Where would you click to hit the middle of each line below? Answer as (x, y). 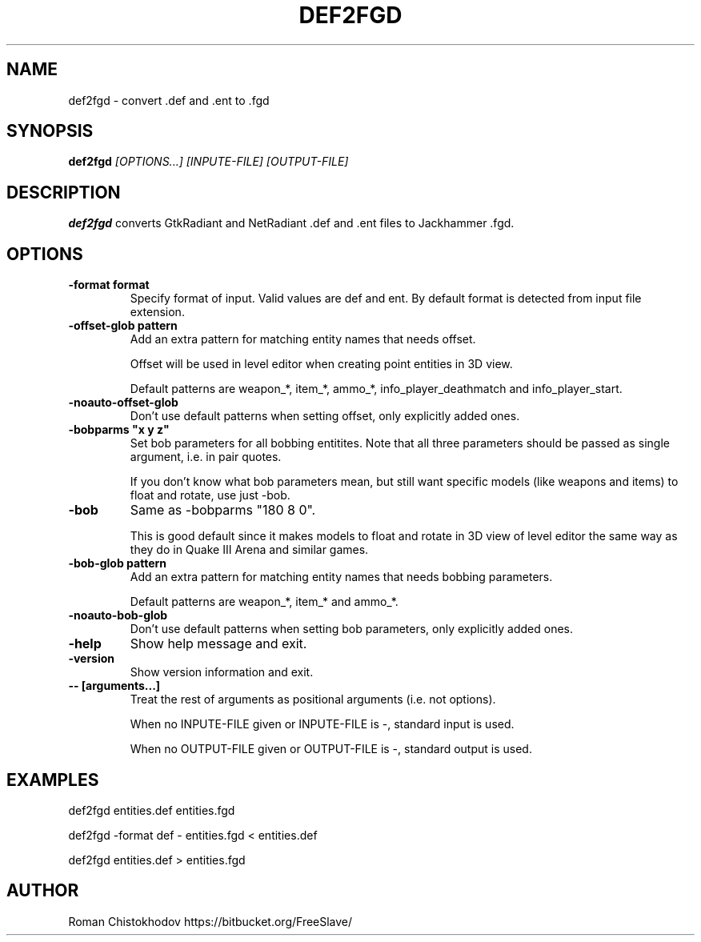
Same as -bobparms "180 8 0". (223, 510)
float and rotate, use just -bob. (210, 495)
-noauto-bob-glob (118, 615)
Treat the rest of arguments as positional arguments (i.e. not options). (313, 699)
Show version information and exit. (222, 672)
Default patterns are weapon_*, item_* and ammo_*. (264, 602)
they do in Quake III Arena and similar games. (249, 550)
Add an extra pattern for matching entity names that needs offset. (303, 339)
